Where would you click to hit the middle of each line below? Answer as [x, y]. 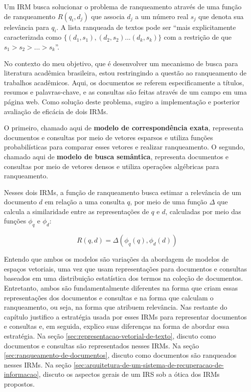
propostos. [19, 384]
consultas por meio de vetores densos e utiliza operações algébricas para [112, 166]
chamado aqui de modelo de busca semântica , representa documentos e [116, 156]
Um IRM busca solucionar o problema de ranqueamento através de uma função [123, 6]
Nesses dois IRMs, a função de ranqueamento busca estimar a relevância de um [123, 192]
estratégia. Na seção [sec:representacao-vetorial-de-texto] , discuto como [110, 336]
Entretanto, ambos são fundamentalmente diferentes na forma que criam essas [121, 288]
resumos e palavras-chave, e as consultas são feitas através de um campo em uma [125, 92]
